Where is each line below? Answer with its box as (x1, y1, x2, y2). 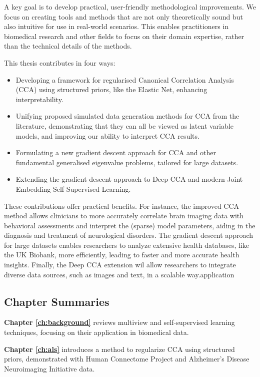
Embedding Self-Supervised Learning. (15, 183, 131, 194)
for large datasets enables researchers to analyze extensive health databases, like (4, 239, 249, 250)
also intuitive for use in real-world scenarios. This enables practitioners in (4, 21, 229, 32)
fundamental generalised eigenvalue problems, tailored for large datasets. (15, 157, 238, 167)
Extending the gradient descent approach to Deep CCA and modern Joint (15, 174, 243, 184)
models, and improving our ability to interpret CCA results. (15, 130, 199, 141)
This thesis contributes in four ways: (4, 57, 115, 68)
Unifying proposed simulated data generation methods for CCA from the (15, 111, 239, 121)
